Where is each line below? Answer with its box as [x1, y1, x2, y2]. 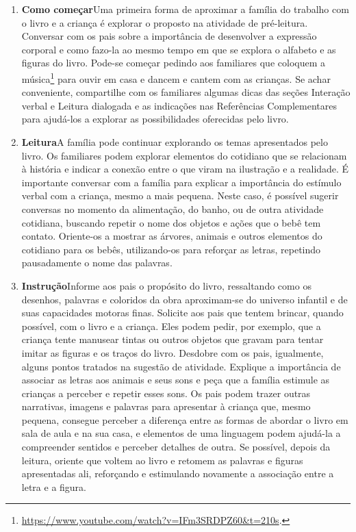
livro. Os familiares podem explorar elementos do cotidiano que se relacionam [21, 148, 347, 162]
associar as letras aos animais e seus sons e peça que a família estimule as [21, 372, 330, 387]
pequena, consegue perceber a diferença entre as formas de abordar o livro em [21, 412, 348, 427]
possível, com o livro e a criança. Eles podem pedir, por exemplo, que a [21, 318, 321, 333]
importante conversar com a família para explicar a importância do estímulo [21, 175, 342, 189]
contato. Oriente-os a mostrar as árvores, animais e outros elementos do [21, 229, 322, 243]
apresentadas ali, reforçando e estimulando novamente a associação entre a [21, 466, 334, 481]
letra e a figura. [21, 479, 86, 494]
